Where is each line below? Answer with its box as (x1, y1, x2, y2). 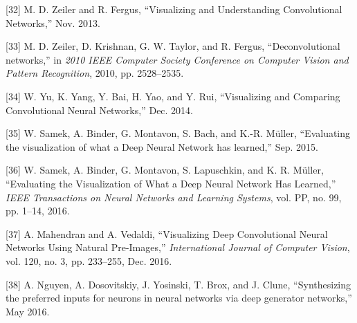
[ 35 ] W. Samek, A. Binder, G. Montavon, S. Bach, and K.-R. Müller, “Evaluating (6, 126, 351, 140)
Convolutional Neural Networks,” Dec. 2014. (6, 102, 194, 117)
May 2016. (6, 304, 50, 318)
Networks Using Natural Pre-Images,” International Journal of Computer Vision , (6, 240, 350, 255)
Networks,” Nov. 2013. (6, 15, 100, 30)
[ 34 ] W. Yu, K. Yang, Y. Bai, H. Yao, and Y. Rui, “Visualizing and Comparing (6, 89, 340, 103)
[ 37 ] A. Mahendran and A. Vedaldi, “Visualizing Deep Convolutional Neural (6, 226, 328, 241)
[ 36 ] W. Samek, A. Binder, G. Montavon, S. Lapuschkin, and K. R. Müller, (6, 163, 324, 177)
